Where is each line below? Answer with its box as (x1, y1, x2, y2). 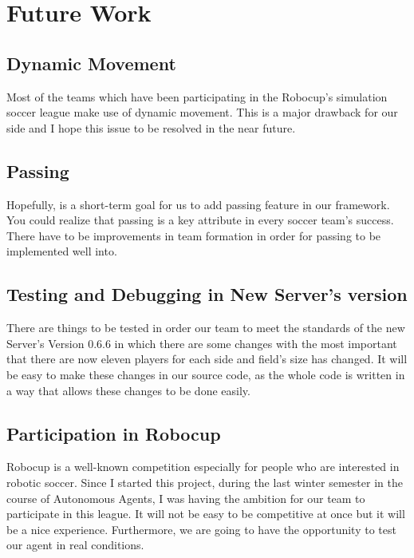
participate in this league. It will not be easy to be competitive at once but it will (6, 505, 405, 522)
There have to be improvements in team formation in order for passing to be (6, 227, 381, 243)
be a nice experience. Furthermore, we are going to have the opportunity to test (6, 520, 396, 537)
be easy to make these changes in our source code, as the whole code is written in (6, 366, 405, 382)
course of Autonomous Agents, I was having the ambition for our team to (6, 489, 365, 506)
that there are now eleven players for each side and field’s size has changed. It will (6, 350, 408, 367)
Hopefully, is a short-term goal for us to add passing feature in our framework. (6, 196, 390, 212)
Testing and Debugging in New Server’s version (6, 282, 408, 307)
